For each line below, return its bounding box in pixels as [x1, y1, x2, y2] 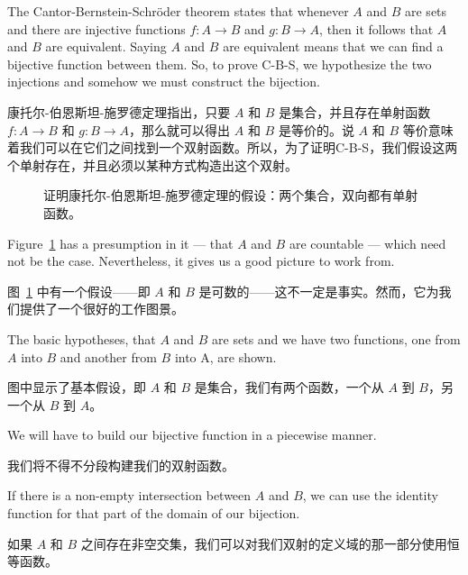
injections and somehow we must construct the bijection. [7, 72, 320, 91]
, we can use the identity [302, 486, 438, 505]
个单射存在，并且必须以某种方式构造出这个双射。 [7, 155, 298, 174]
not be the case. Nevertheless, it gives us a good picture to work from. [7, 251, 395, 270]
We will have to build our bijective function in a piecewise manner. [7, 425, 377, 444]
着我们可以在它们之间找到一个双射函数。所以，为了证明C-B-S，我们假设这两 [7, 138, 458, 157]
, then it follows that [319, 19, 434, 38]
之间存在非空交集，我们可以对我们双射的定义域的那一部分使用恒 [80, 534, 460, 552]
